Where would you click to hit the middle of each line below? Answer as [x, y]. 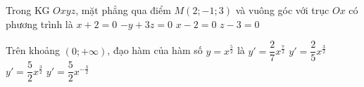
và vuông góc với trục [282, 10]
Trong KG [28, 10]
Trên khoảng [33, 50]
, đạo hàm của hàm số [155, 50]
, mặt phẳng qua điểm [123, 10]
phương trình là [39, 24]
